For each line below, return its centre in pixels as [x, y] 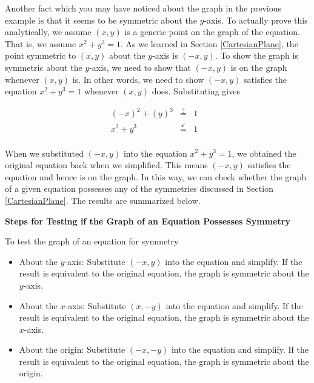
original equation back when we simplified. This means [106, 165]
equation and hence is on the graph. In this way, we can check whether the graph [156, 176]
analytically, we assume [48, 32]
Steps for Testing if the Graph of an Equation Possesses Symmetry [148, 221]
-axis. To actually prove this [256, 20]
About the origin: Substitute [72, 349]
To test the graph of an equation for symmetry [92, 241]
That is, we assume [41, 43]
